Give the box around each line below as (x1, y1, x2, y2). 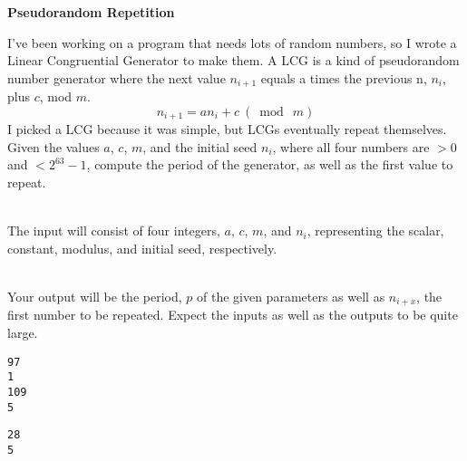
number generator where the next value (7, 68, 226, 87)
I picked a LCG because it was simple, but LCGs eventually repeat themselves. (7, 120, 447, 139)
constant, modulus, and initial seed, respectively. (7, 238, 277, 257)
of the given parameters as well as (197, 287, 385, 306)
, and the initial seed (142, 137, 258, 156)
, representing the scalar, (306, 221, 444, 240)
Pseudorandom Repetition (7, 3, 175, 21)
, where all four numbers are (272, 137, 430, 156)
